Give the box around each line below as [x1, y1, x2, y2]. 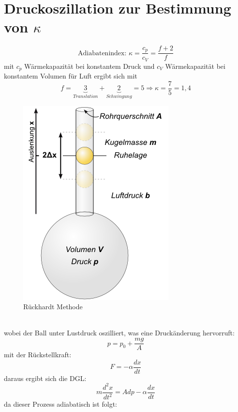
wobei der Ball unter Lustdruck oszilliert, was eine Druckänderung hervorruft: [4, 327, 235, 337]
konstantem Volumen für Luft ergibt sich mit [4, 71, 137, 81]
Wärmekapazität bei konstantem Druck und [24, 61, 155, 71]
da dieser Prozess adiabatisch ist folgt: [4, 399, 117, 409]
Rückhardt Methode [23, 301, 83, 312]
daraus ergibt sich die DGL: [4, 373, 87, 383]
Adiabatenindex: [78, 49, 127, 57]
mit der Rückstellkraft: [4, 349, 72, 360]
